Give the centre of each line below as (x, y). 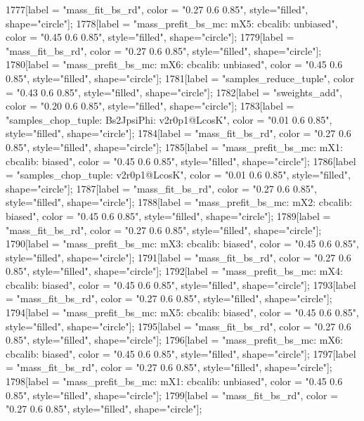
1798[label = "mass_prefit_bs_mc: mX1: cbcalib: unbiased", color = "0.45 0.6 (174, 381)
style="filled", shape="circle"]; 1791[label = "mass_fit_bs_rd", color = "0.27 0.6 (178, 257)
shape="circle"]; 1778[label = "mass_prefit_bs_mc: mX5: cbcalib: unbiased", (172, 23)
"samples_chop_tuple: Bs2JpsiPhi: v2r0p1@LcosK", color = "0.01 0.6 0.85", (169, 119)
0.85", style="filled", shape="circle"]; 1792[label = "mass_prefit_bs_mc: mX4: (174, 271)
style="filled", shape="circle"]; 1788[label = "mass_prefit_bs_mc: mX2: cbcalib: (179, 202)
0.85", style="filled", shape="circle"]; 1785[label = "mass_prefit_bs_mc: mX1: (174, 147)
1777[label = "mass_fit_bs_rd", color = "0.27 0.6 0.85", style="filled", (157, 9)
